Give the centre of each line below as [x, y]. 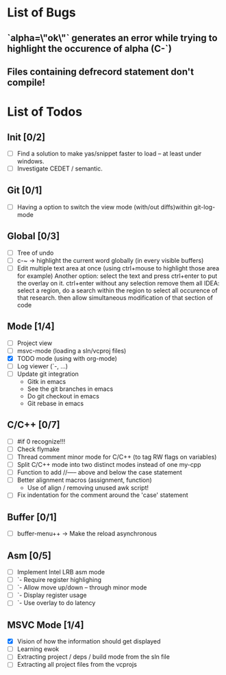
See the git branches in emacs [70, 389]
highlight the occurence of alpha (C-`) [90, 48]
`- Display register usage [52, 595]
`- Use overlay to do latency [56, 603]
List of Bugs [42, 13]
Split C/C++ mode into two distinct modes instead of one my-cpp [109, 465]
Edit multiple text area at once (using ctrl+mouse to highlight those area [118, 268]
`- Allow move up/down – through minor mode [82, 587]
